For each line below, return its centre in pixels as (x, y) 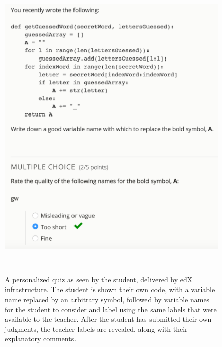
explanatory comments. (41, 339)
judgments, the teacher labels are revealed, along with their (96, 329)
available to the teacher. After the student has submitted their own (108, 319)
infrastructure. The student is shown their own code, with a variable (110, 289)
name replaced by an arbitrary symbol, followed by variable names (107, 299)
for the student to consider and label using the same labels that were (111, 309)
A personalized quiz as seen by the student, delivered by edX (99, 279)
